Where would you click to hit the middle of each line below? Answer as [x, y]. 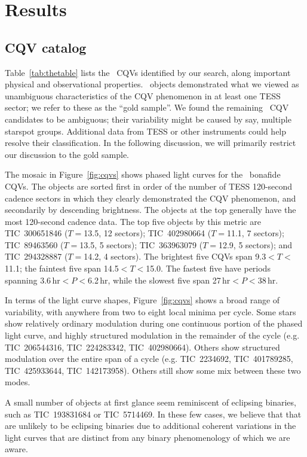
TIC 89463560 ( [34, 244]
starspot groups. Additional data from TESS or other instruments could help [146, 131]
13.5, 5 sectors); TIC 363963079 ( [141, 244]
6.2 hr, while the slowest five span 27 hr [159, 280]
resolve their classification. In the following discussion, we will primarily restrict [151, 143]
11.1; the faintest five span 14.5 [62, 268]
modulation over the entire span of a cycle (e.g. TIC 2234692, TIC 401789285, [149, 359]
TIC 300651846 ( [36, 233]
